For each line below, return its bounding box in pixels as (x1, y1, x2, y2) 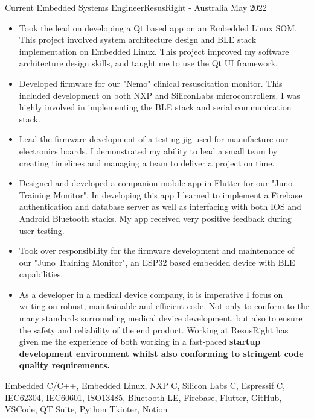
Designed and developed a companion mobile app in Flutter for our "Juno (19, 177, 293, 189)
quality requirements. (19, 359, 110, 371)
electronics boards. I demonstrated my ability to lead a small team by (19, 144, 278, 157)
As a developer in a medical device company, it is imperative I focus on (19, 288, 283, 300)
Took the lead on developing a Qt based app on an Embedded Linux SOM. (19, 21, 297, 34)
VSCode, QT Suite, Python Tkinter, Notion (5, 403, 168, 415)
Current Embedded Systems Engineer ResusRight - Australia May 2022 (5, 1, 267, 13)
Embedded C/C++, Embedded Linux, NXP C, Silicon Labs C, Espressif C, (5, 379, 285, 392)
